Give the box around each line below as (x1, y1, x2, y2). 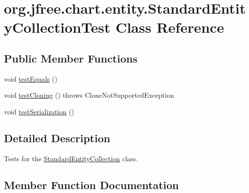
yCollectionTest (4, 17, 111, 37)
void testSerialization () (4, 106, 75, 116)
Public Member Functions (4, 50, 137, 65)
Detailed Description (4, 130, 111, 145)
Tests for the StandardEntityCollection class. (4, 153, 138, 163)
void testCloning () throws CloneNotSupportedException (4, 90, 174, 100)
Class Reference (115, 17, 224, 37)
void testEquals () (4, 73, 57, 84)
